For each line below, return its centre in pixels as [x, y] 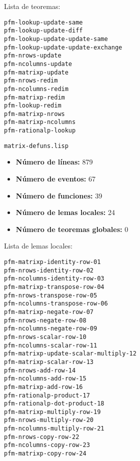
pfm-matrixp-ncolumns [40, 122]
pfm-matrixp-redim [34, 97]
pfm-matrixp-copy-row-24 [45, 454]
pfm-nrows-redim [31, 81]
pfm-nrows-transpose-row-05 [51, 295]
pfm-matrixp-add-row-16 [43, 387]
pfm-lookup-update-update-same [56, 39]
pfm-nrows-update [33, 56]
